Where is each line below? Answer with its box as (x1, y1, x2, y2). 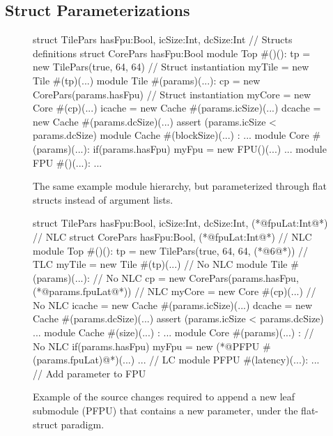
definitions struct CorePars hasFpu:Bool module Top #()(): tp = (33, 45, 311, 60)
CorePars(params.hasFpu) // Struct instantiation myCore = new (33, 87, 311, 101)
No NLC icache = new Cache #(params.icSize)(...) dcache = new (33, 297, 313, 312)
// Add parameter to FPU (33, 366, 146, 380)
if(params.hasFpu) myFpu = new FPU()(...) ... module (93, 141, 327, 156)
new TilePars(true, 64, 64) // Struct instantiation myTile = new (33, 59, 309, 74)
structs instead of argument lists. (33, 192, 173, 206)
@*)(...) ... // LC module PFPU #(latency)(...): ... (102, 352, 320, 367)
